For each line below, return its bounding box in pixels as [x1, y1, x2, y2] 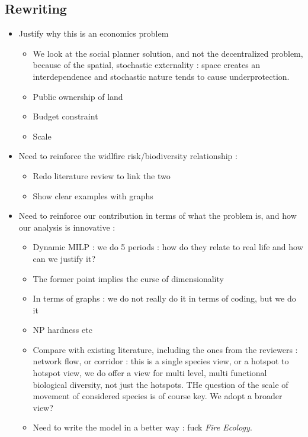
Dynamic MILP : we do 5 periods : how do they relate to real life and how [33, 241, 303, 253]
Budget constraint [33, 110, 98, 122]
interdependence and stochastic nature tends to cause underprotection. [33, 70, 290, 82]
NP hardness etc [33, 323, 92, 336]
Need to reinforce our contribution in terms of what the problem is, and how [18, 209, 297, 222]
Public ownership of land [33, 90, 123, 102]
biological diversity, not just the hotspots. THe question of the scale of [33, 378, 288, 390]
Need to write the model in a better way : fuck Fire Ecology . [33, 421, 252, 433]
